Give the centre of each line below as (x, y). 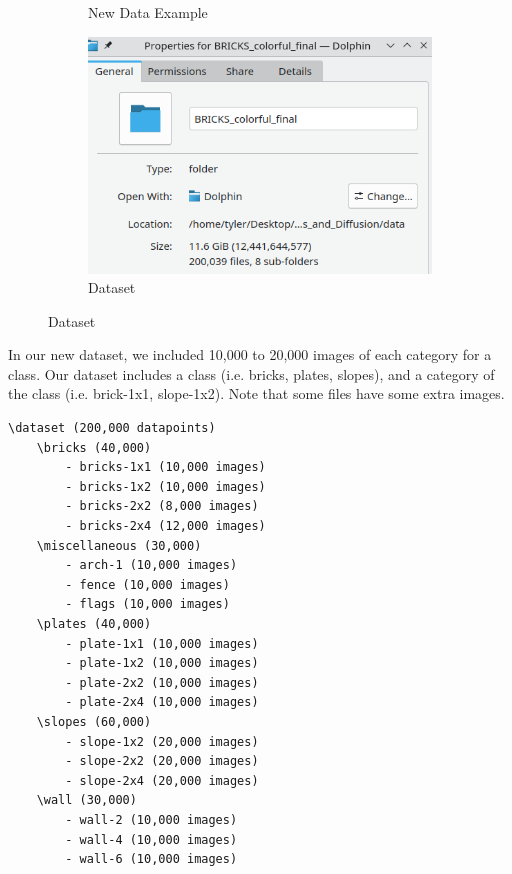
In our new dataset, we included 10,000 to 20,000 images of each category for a (250, 354)
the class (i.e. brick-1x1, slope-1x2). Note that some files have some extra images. (256, 393)
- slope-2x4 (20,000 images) (162, 780)
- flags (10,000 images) (147, 604)
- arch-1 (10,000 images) (151, 565)
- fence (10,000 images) (147, 584)
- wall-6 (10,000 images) (151, 859)
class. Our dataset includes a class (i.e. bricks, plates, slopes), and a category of (251, 373)
